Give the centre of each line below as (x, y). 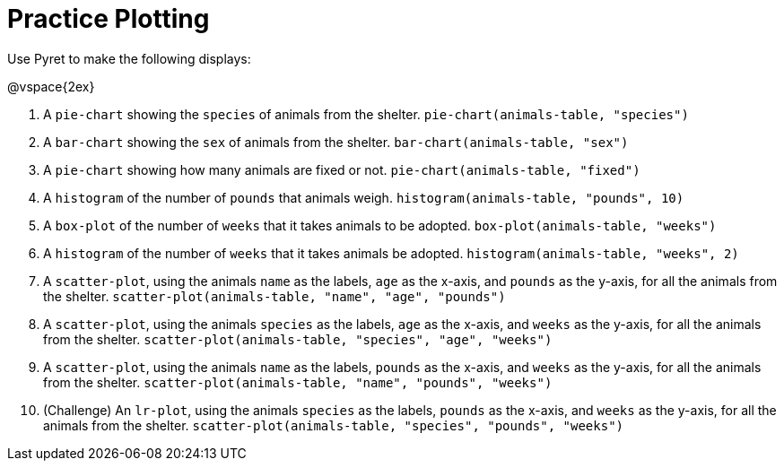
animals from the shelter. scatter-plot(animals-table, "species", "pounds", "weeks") (333, 425)
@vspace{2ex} (51, 86)
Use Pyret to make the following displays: (129, 58)
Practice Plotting (109, 19)
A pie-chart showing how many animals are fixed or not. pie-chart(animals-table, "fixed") (342, 169)
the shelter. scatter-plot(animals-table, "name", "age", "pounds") (274, 296)
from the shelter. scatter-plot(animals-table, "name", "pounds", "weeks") (298, 382)
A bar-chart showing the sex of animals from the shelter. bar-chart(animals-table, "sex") (336, 142)
